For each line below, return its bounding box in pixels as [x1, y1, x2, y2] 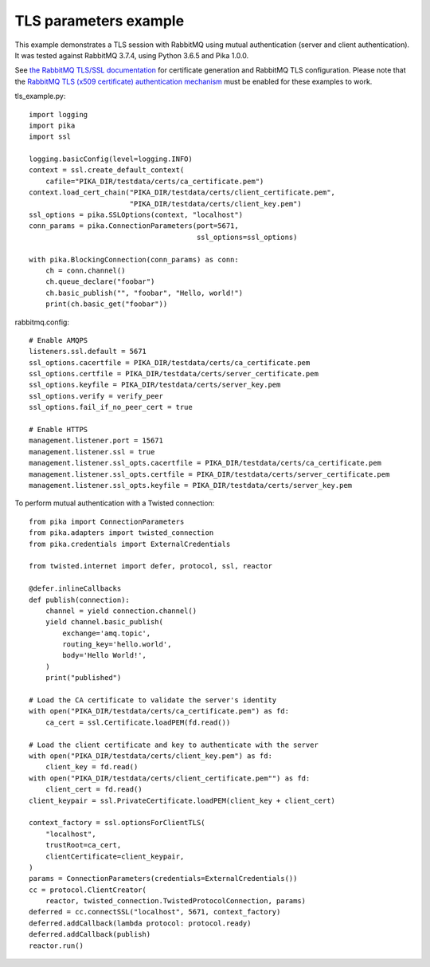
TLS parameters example [14, 12, 185, 29]
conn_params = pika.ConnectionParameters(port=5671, [29, 222, 239, 230]
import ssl [29, 132, 72, 141]
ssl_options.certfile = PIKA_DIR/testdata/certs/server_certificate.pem [29, 369, 319, 379]
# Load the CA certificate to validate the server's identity [29, 696, 277, 705]
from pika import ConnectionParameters [29, 517, 185, 526]
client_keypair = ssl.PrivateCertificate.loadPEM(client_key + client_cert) [29, 796, 336, 805]
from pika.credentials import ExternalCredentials [29, 539, 231, 548]
